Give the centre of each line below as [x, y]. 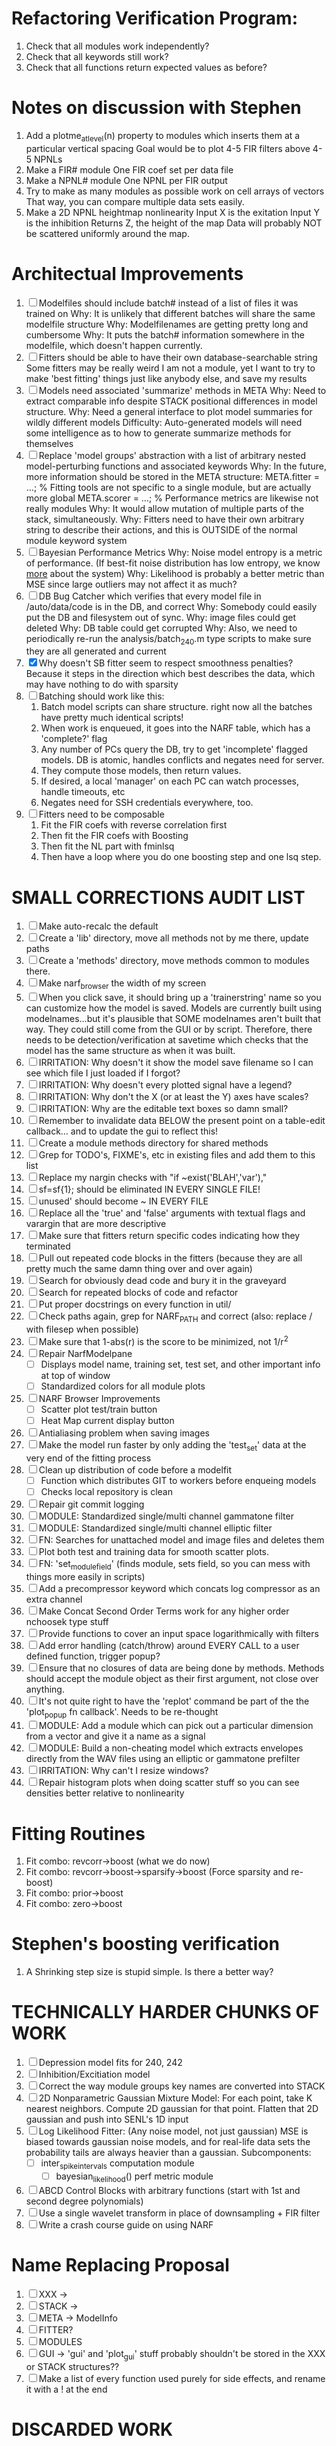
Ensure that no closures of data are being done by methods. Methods [181, 1668]
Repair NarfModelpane [85, 1353]
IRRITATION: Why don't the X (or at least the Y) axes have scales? [173, 1097]
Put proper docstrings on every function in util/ [135, 1304]
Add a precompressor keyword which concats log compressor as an [179, 1588]
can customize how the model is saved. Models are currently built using [174, 1008]
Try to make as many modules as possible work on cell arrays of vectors [175, 191]
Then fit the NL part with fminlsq [107, 846]
